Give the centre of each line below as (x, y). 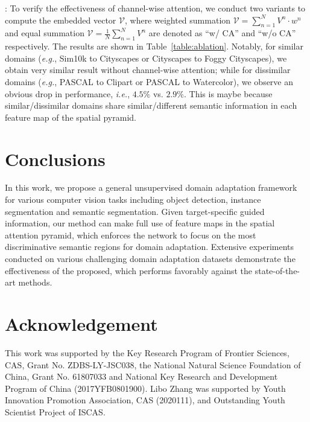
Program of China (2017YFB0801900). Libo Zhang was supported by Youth (145, 388)
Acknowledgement (81, 324)
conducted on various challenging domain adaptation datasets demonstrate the (150, 259)
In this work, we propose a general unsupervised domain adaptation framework (151, 187)
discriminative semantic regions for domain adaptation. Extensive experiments (150, 247)
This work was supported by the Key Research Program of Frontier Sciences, (147, 352)
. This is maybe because (228, 93)
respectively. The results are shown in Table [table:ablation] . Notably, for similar (154, 46)
